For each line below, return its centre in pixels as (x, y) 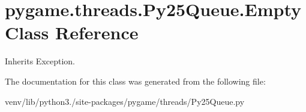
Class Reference (72, 32)
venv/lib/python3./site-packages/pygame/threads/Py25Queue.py (125, 101)
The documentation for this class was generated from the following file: (135, 81)
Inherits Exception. (40, 61)
